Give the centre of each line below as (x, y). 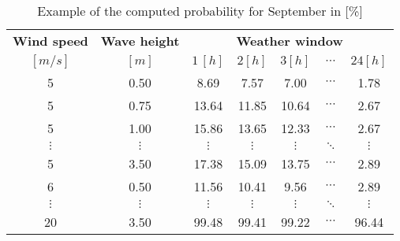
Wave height (140, 41)
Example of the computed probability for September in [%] (200, 11)
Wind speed (50, 41)
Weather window (290, 41)
